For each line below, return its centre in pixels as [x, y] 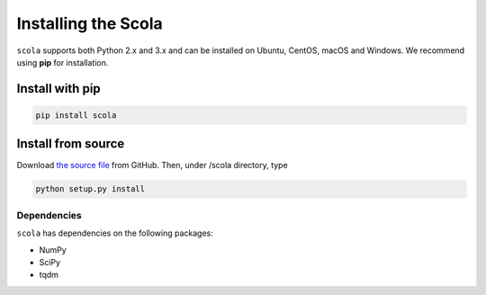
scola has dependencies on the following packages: [115, 233]
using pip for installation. [63, 62]
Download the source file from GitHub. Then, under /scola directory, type [152, 165]
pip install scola [76, 115]
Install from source [71, 144]
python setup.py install [90, 189]
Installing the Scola [90, 23]
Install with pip [58, 89]
